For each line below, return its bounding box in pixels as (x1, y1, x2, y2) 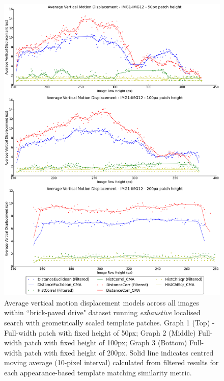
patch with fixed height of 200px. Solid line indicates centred (24, 347, 214, 358)
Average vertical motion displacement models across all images (4, 297, 199, 308)
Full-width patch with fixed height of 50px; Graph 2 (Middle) (4, 327, 196, 338)
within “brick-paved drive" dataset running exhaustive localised (4, 307, 201, 318)
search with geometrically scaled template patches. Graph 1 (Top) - (4, 317, 215, 328)
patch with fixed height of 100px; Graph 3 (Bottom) (24, 337, 187, 348)
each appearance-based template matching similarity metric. (4, 367, 192, 378)
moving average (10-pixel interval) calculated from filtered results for (4, 357, 219, 368)
